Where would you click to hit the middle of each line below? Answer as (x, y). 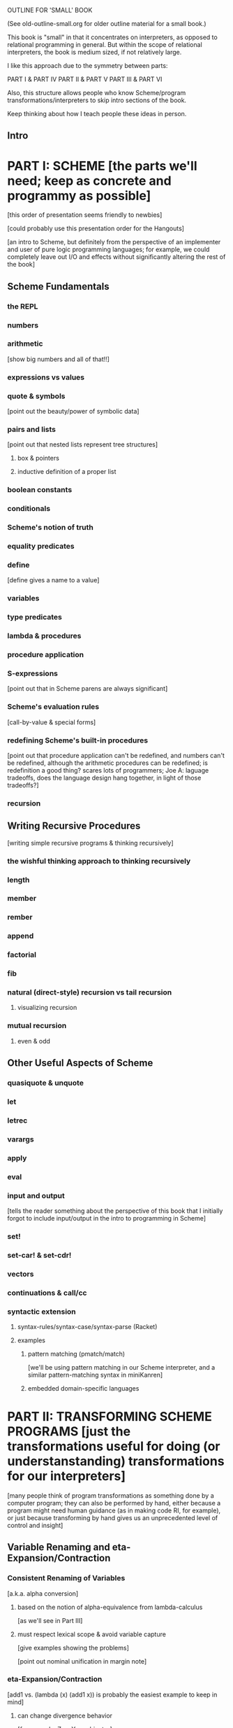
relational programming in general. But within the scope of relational (105, 44)
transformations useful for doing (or (114, 1446)
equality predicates (41, 547)
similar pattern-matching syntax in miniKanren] (95, 1375)
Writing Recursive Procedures (74, 826)
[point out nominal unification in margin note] (82, 1661)
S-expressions (32, 673)
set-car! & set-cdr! (39, 1255)
